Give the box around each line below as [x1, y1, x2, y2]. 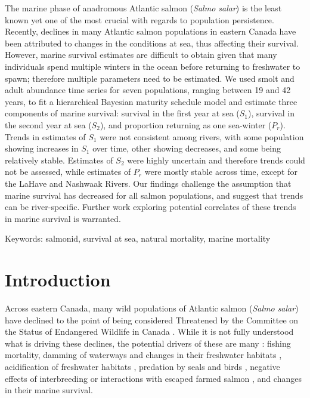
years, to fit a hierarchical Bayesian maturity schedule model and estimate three [5, 95, 297, 107]
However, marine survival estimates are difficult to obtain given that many [5, 48, 277, 61]
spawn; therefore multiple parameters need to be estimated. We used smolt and [5, 72, 294, 84]
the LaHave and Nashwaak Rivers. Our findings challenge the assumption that [5, 177, 292, 189]
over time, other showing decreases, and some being [92, 142, 281, 155]
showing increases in [5, 142, 79, 155]
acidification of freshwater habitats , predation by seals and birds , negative [5, 360, 280, 372]
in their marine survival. [5, 384, 93, 396]
